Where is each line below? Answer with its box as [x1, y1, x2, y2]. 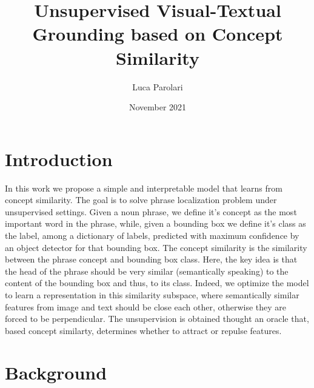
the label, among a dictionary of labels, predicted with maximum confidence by [5, 229, 299, 241]
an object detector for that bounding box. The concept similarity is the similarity [5, 241, 307, 253]
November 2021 [129, 101, 187, 113]
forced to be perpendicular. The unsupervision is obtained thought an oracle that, [5, 312, 309, 325]
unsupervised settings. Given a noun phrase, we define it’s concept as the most [5, 205, 297, 218]
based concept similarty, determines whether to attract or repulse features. [5, 324, 282, 336]
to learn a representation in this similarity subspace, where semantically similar [5, 288, 299, 301]
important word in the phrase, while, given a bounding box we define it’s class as [5, 217, 306, 230]
